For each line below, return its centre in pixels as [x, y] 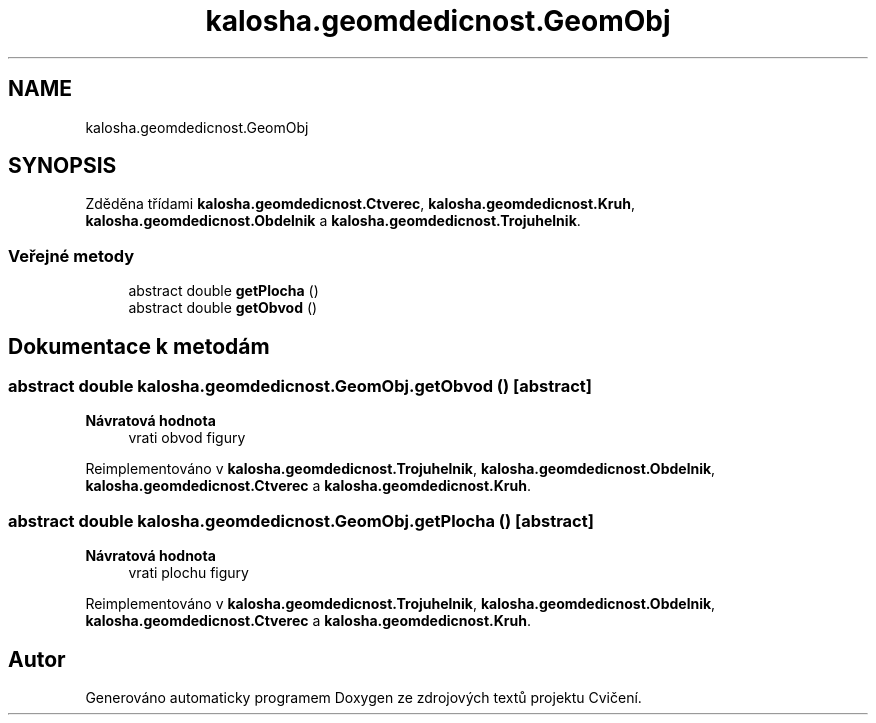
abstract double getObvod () [223, 308]
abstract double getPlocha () [223, 291]
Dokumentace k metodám [139, 346]
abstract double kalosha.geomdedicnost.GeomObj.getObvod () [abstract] [300, 386]
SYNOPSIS [62, 166]
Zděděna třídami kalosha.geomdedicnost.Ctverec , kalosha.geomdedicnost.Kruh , [360, 204]
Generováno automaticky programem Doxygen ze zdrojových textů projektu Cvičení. [363, 697]
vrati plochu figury [188, 573]
